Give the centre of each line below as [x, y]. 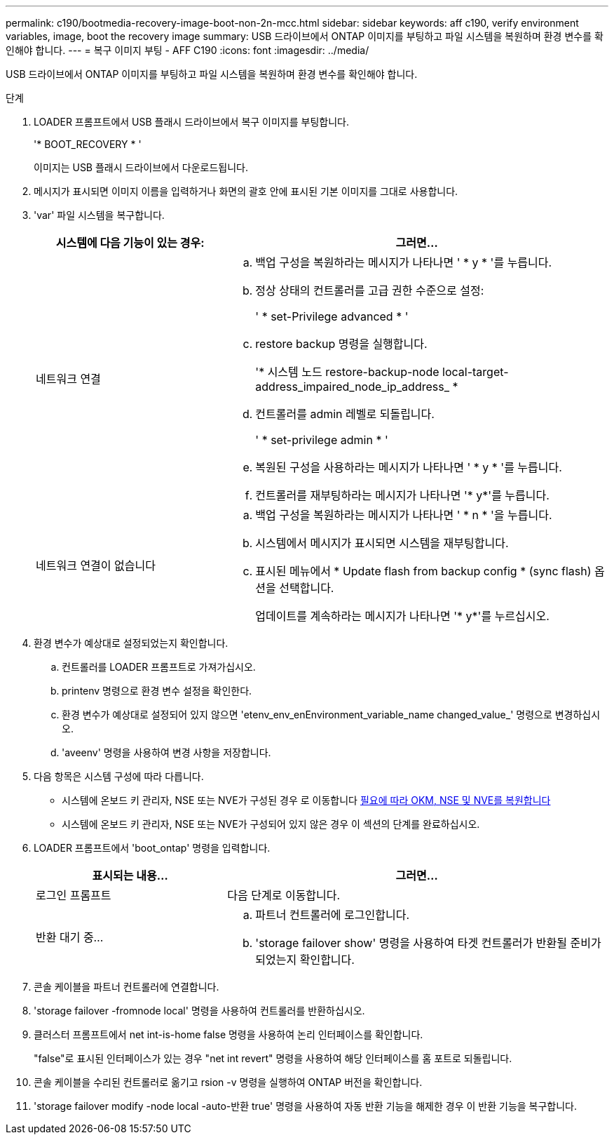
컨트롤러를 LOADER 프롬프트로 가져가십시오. [159, 667]
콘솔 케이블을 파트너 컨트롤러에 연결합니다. [127, 987]
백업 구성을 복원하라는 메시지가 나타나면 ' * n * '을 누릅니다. [404, 515]
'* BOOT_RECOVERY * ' [88, 144]
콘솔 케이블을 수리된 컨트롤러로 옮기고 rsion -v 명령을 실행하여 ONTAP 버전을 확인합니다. [228, 1082]
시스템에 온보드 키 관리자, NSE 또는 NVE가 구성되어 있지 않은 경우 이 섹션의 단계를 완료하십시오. [271, 824]
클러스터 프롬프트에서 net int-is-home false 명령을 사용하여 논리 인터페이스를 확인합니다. [228, 1034]
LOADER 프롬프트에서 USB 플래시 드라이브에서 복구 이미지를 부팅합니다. [191, 122]
